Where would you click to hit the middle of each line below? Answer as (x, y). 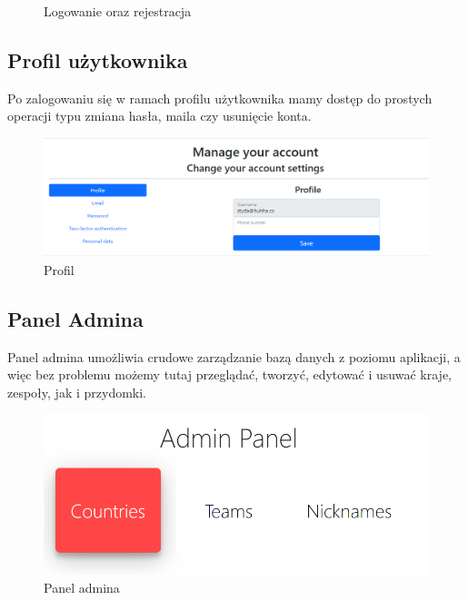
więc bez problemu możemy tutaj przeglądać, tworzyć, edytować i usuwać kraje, (230, 374)
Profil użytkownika (98, 59)
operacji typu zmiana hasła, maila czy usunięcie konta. (159, 116)
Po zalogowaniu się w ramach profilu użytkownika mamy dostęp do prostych (220, 98)
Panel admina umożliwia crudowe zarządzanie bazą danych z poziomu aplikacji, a (234, 356)
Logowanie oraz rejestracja (118, 11)
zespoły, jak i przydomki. (77, 392)
